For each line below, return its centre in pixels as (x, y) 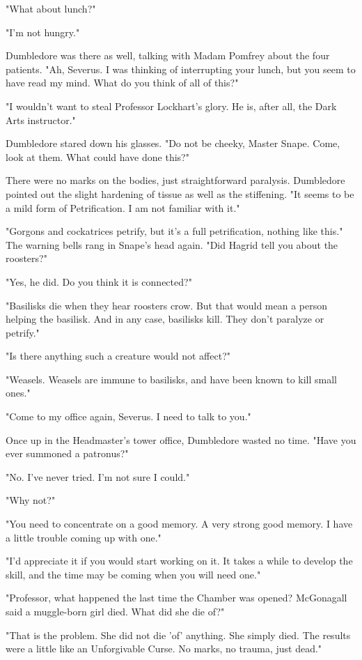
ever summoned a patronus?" (67, 453)
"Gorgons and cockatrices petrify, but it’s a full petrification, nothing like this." (174, 231)
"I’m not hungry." (43, 32)
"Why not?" (31, 500)
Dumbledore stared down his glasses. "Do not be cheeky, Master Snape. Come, (173, 143)
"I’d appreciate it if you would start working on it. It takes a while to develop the (179, 561)
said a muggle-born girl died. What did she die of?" (115, 611)
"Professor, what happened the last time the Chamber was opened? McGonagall (176, 598)
